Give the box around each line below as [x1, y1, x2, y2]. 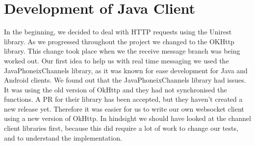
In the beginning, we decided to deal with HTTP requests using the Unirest [4, 27, 232, 37]
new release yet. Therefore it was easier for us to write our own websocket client [4, 103, 244, 114]
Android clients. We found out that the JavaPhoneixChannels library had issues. [4, 75, 246, 85]
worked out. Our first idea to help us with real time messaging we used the [4, 55, 229, 65]
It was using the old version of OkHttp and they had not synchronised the [4, 84, 227, 94]
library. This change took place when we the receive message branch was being [4, 46, 240, 56]
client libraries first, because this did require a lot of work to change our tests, [4, 123, 238, 133]
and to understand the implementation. [4, 132, 122, 143]
